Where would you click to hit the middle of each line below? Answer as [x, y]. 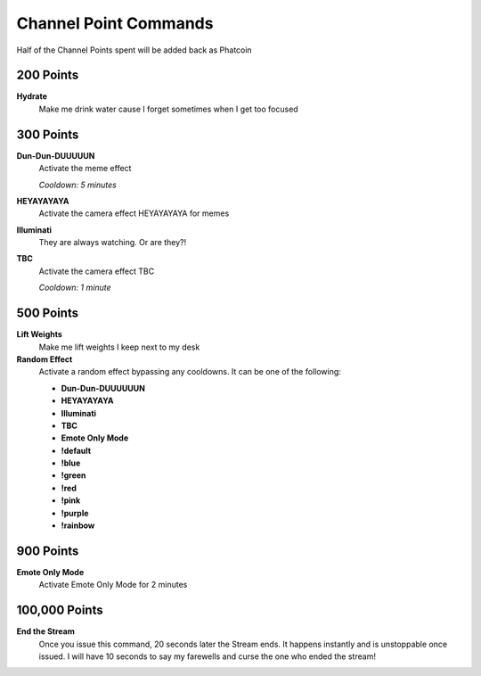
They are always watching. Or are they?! [113, 243]
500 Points [48, 313]
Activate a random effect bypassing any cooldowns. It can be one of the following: [190, 372]
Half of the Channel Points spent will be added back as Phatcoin [135, 50]
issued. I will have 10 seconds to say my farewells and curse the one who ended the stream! [207, 656]
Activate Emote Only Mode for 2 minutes [113, 585]
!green [73, 475]
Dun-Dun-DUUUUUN [56, 155]
